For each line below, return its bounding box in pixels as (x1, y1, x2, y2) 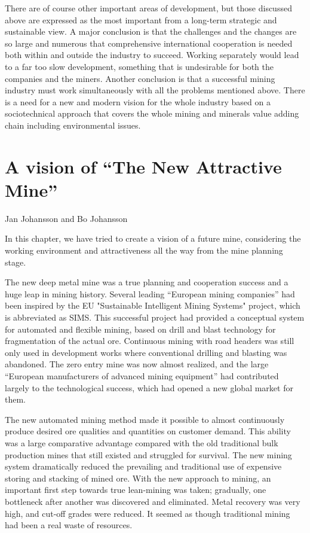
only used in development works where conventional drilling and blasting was (5, 346, 287, 358)
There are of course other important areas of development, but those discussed (5, 2, 292, 14)
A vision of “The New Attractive (5, 154, 282, 178)
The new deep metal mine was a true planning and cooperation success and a (5, 276, 288, 288)
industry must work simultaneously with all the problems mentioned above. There (5, 84, 305, 96)
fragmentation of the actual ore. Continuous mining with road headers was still (5, 334, 294, 347)
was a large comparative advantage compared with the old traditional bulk (5, 436, 278, 449)
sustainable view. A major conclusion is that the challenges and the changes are (5, 25, 297, 38)
